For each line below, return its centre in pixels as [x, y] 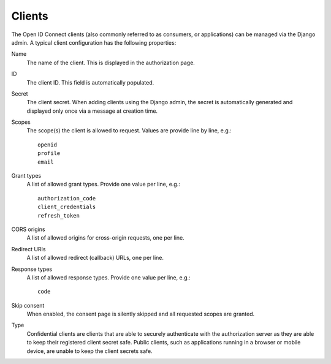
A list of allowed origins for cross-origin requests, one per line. [105, 238]
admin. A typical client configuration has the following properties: [94, 42]
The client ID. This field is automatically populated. [90, 82]
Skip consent [28, 305]
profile [49, 154]
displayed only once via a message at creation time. [92, 111]
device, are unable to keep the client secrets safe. [89, 351]
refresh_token [59, 215]
